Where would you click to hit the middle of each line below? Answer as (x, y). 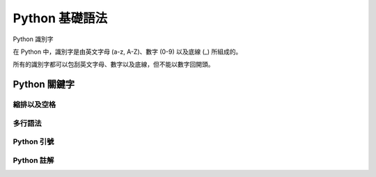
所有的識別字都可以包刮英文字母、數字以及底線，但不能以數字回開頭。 (113, 64)
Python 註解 (33, 160)
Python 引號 (33, 141)
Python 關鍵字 (44, 85)
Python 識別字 (33, 39)
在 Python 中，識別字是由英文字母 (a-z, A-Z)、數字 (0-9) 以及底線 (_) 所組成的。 (127, 52)
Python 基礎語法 (60, 18)
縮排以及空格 (34, 105)
